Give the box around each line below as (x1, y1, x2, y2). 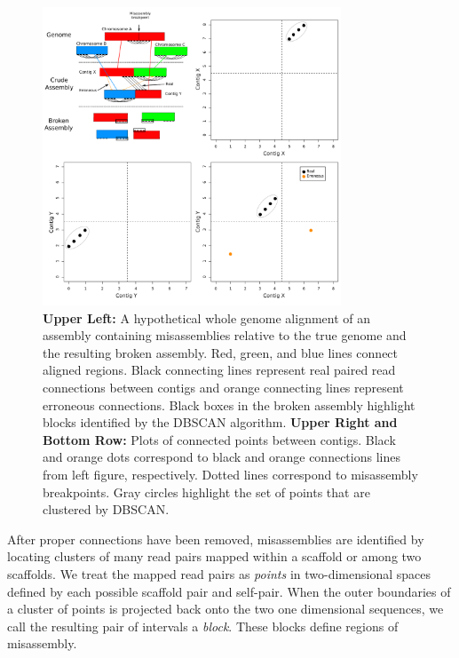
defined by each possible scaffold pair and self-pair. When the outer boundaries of (7, 582, 451, 600)
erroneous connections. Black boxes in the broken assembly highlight (43, 395, 415, 414)
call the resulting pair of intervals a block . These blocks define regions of (7, 616, 399, 635)
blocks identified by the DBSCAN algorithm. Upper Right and (43, 413, 398, 432)
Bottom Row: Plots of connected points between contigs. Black (43, 430, 396, 448)
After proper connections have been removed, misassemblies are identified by (7, 529, 424, 548)
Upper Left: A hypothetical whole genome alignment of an (43, 308, 371, 327)
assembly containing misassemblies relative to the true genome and (43, 326, 407, 345)
